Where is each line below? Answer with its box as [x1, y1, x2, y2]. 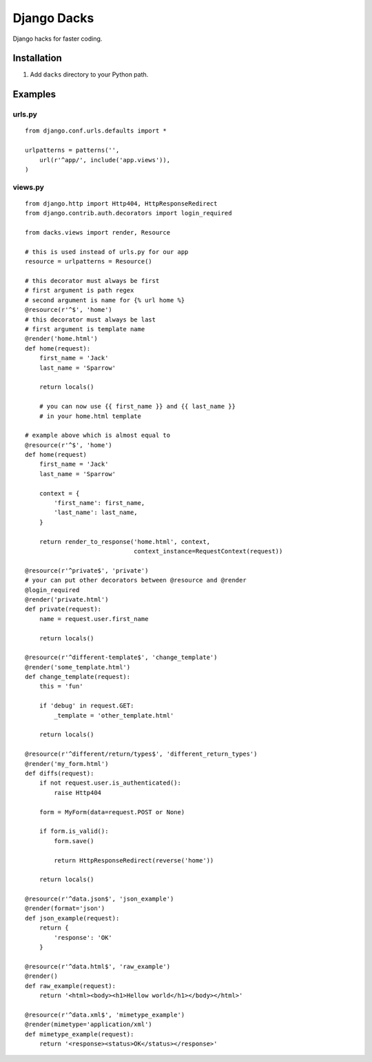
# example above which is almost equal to [25, 431, 171, 440]
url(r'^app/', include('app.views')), [39, 156, 171, 164]
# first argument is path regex [25, 286, 134, 295]
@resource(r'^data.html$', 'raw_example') [25, 963, 171, 970]
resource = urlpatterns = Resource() [25, 257, 153, 266]
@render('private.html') [25, 596, 109, 603]
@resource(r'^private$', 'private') [25, 567, 149, 574]
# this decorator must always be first [25, 277, 160, 285]
